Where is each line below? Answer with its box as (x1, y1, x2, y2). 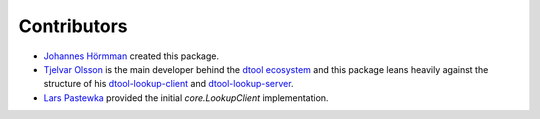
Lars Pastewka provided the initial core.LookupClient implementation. (43, 91, 329, 104)
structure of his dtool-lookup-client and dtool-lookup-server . (43, 78, 294, 90)
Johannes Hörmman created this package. (43, 50, 220, 62)
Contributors (18, 15, 129, 37)
